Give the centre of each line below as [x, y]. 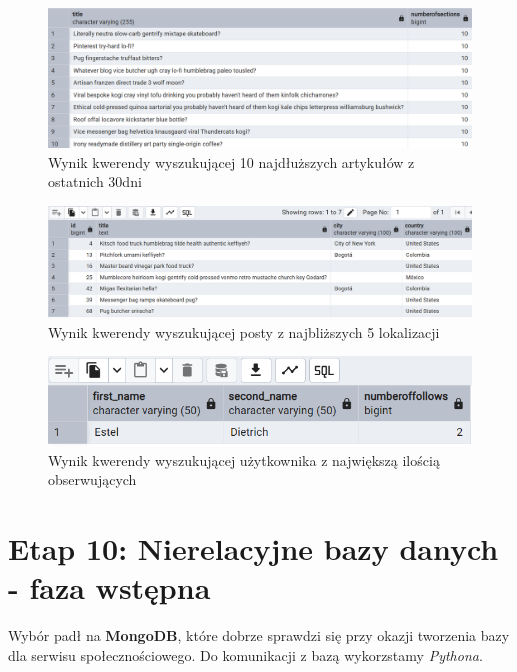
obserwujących [92, 479]
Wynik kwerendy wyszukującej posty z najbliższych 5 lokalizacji [244, 331]
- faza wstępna [109, 587]
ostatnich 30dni [95, 181]
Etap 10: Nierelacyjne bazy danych [253, 548]
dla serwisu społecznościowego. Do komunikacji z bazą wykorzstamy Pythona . [245, 654]
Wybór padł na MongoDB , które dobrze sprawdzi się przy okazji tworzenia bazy [259, 635]
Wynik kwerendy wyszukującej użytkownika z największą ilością [244, 459]
